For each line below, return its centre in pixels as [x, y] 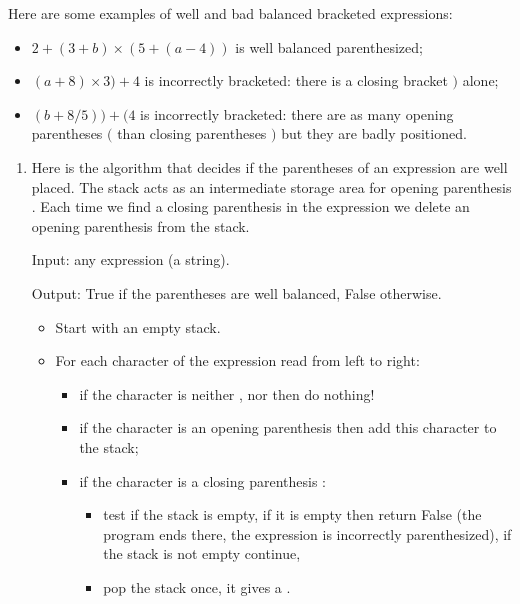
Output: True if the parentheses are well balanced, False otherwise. [236, 292]
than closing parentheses [192, 133]
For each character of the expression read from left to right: [237, 360]
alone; [480, 80]
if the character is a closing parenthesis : [202, 480]
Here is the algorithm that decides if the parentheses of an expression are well [269, 166]
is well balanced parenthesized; [329, 46]
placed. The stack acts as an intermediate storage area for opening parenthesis [271, 186]
